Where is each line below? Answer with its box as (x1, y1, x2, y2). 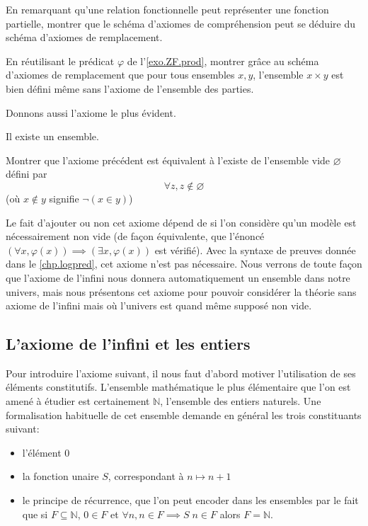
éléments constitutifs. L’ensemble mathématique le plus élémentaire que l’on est (6, 379, 351, 394)
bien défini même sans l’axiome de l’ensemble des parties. (6, 81, 254, 96)
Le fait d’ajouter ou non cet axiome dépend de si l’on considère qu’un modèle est (6, 215, 357, 229)
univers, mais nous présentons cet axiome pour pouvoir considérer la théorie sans (6, 284, 357, 299)
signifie (49, 190, 79, 205)
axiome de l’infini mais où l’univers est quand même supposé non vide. (6, 298, 312, 313)
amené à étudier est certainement (6, 394, 150, 408)
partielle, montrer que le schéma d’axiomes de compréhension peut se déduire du (6, 16, 355, 30)
